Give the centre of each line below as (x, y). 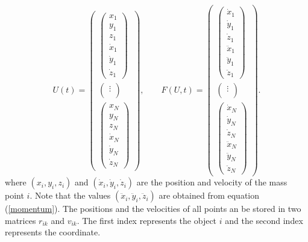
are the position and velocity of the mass (212, 182)
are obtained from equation (209, 195)
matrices (20, 220)
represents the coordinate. (53, 232)
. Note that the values (70, 195)
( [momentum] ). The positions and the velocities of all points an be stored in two (153, 209)
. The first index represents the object (147, 220)
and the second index (264, 220)
